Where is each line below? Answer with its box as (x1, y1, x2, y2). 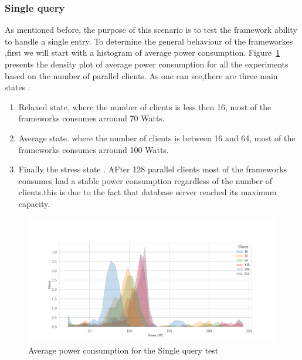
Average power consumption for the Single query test (28, 344, 219, 356)
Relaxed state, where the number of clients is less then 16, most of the (18, 100, 272, 113)
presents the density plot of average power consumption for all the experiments (5, 58, 289, 70)
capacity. (18, 197, 50, 209)
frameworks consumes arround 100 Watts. (18, 143, 169, 155)
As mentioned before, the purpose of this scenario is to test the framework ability (5, 23, 297, 36)
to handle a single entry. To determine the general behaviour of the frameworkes (5, 35, 293, 47)
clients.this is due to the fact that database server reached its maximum (18, 186, 277, 198)
